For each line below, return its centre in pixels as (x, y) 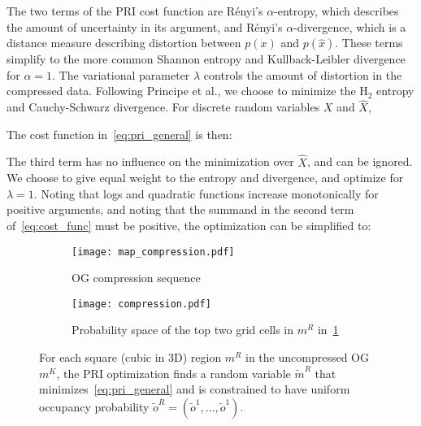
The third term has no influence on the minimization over (150, 161)
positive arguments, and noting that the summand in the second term (180, 209)
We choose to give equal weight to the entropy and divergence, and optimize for (205, 178)
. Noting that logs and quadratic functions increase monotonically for (206, 193)
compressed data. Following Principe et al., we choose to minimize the (181, 91)
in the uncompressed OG (307, 357)
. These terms (369, 43)
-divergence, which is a (350, 26)
